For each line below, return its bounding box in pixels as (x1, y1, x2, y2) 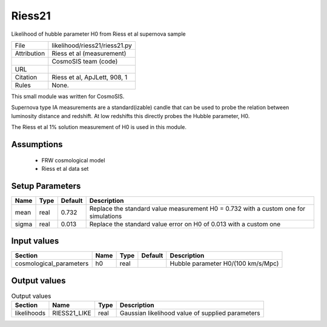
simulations (89, 212, 122, 220)
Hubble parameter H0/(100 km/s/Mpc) (170, 259, 279, 268)
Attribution (15, 49, 45, 58)
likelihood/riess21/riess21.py (51, 41, 133, 50)
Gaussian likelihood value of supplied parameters (119, 309, 260, 317)
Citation (15, 73, 38, 81)
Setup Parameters (11, 180, 81, 191)
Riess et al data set (41, 165, 89, 172)
